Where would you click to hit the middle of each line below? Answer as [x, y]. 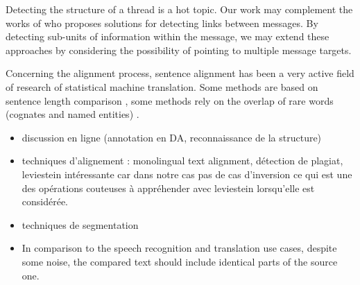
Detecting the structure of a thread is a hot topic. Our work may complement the [179, 9]
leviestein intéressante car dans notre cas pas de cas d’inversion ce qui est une [187, 174]
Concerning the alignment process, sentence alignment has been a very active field [180, 73]
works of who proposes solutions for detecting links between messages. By [162, 23]
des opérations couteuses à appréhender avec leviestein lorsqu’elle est [168, 188]
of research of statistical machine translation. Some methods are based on [162, 86]
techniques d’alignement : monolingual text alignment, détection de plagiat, [182, 161]
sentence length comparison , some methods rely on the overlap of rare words [170, 100]
